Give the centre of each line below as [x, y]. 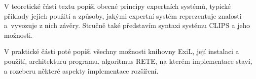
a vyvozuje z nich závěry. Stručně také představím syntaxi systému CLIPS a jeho [127, 25]
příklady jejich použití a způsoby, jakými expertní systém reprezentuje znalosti [123, 15]
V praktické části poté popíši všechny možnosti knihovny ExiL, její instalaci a [122, 51]
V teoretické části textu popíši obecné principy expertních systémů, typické [117, 6]
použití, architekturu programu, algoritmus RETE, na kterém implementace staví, [128, 61]
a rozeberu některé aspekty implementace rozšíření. [81, 70]
